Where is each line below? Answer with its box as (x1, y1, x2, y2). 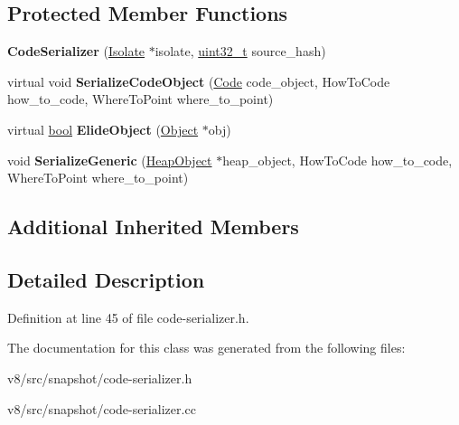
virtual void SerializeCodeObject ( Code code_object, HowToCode (7, 71, 390, 90)
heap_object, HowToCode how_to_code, (222, 150, 453, 169)
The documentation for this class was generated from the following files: (7, 338, 406, 357)
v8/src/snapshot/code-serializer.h (7, 368, 192, 387)
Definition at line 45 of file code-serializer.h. (7, 307, 249, 326)
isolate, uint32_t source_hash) (155, 42, 326, 61)
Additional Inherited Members (7, 212, 299, 241)
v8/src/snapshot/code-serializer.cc (7, 399, 196, 418)
